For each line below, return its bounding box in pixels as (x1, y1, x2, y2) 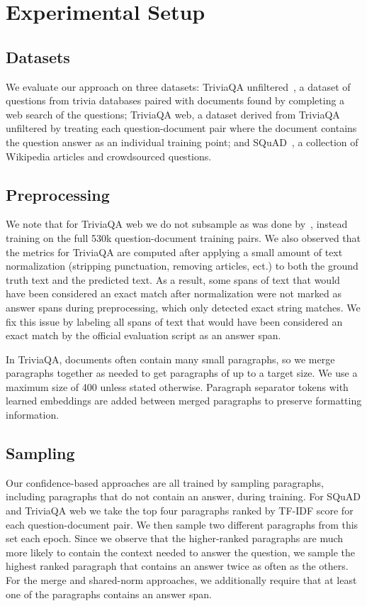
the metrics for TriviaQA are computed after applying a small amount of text (6, 244, 343, 259)
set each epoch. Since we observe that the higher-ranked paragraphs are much (6, 531, 344, 546)
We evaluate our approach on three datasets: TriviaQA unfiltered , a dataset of (6, 79, 351, 94)
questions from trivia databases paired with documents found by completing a (6, 93, 345, 108)
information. (6, 407, 60, 422)
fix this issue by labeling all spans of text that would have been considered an (6, 314, 343, 329)
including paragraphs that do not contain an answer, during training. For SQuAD (6, 489, 361, 504)
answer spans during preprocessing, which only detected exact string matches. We (6, 299, 361, 314)
